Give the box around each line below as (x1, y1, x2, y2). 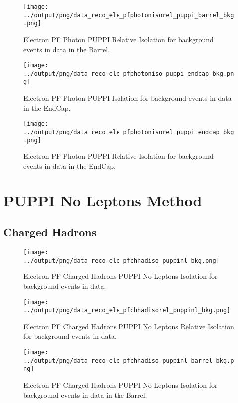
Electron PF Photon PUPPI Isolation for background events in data (23, 93, 232, 103)
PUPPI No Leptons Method (3, 190, 202, 210)
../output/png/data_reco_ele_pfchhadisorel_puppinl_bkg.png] (23, 307, 231, 314)
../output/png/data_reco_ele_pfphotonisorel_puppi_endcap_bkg (23, 128, 234, 135)
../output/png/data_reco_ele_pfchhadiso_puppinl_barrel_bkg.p (23, 357, 234, 364)
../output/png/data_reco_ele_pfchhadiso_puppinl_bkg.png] (23, 257, 220, 264)
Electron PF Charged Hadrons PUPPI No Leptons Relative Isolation (23, 321, 234, 331)
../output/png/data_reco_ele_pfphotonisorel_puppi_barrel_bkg (23, 11, 234, 19)
